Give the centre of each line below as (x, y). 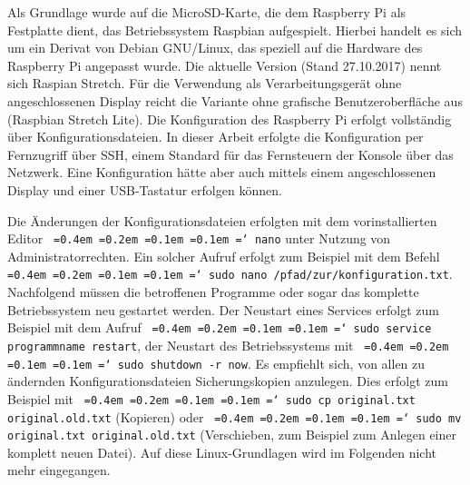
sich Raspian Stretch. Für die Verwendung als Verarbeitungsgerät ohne (205, 83)
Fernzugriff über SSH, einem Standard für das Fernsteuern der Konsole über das (230, 154)
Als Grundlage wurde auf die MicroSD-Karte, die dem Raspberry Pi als (207, 12)
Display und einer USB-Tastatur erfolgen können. (145, 189)
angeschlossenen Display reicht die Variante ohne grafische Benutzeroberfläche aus (235, 100)
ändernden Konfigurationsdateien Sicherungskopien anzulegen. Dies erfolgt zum (228, 381)
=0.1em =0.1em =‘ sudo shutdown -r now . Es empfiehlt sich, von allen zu (216, 363)
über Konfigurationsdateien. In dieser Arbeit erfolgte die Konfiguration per (215, 137)
